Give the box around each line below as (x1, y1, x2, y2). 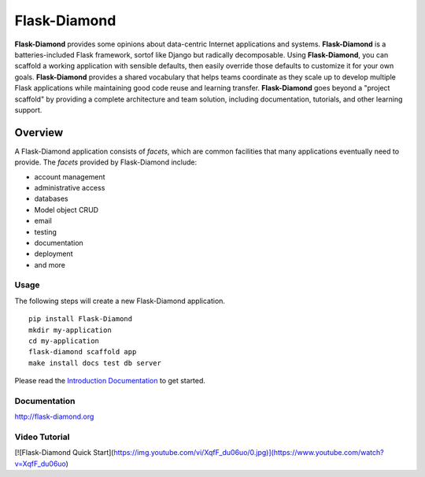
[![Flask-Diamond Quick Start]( (14, 448, 114, 457)
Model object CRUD (34, 205, 98, 214)
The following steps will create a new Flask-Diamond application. (14, 296, 226, 305)
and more (34, 260, 66, 269)
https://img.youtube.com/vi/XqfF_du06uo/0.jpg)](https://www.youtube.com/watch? (113, 448, 385, 457)
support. (14, 105, 42, 114)
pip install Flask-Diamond (28, 315, 133, 324)
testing (34, 227, 57, 236)
